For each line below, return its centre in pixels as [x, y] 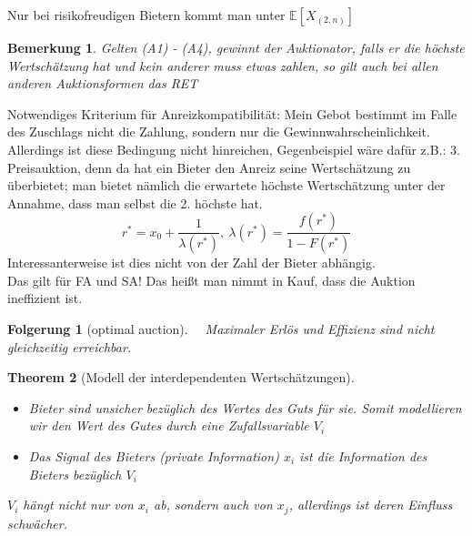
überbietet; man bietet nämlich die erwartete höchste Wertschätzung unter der [226, 185]
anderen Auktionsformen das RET [103, 83]
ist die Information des [363, 455]
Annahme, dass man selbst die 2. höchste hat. [135, 202]
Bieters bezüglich [75, 474]
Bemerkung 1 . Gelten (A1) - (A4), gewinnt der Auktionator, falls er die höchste [236, 47]
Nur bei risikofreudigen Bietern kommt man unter [146, 15]
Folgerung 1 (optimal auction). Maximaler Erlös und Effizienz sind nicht [221, 329]
